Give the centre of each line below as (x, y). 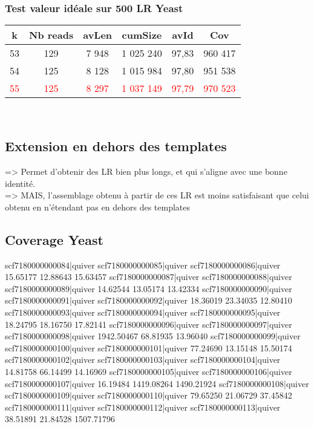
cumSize (142, 35)
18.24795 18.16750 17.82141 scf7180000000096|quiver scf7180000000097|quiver (149, 324)
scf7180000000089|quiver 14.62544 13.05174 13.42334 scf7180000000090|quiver (149, 288)
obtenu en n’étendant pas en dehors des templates (97, 207)
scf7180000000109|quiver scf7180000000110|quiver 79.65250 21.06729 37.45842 (149, 395)
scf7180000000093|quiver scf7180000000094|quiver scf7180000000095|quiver (143, 312)
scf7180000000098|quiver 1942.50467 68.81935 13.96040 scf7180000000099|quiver (153, 336)
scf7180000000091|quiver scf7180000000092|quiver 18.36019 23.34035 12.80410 (149, 300)
